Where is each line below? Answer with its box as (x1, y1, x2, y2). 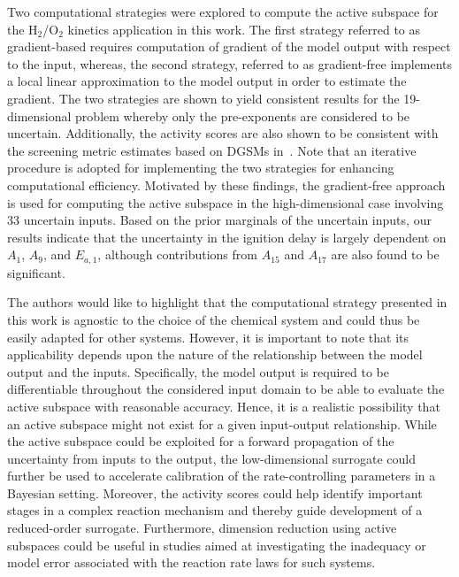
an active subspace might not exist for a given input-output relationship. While (7, 414, 437, 433)
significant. (7, 263, 65, 281)
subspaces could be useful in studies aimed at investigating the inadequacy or (7, 535, 426, 554)
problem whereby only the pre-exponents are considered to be (75, 106, 410, 125)
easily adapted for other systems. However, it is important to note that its (7, 327, 409, 346)
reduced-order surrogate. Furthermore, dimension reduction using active (7, 519, 397, 537)
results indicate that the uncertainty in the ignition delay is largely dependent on (7, 227, 447, 246)
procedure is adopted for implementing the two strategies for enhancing (7, 158, 394, 177)
